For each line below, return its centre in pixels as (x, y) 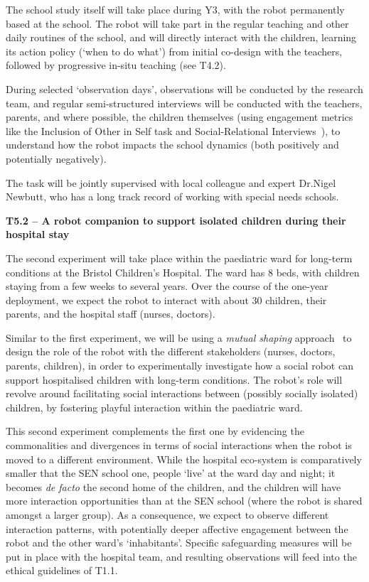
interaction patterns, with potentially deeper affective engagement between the (177, 528)
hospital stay (38, 234)
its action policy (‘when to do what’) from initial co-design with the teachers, (174, 51)
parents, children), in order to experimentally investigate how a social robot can (180, 366)
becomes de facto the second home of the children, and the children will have (173, 486)
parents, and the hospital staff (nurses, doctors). (111, 314)
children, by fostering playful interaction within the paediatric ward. (154, 407)
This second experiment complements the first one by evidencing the (155, 431)
